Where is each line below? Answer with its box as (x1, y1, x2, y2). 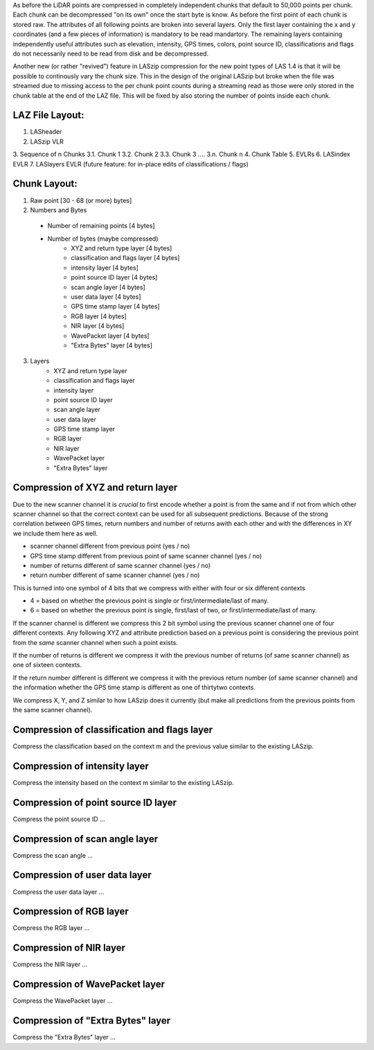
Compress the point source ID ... (12, 815, 105, 823)
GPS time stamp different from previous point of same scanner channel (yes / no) (30, 551, 262, 560)
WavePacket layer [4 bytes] (71, 332, 150, 340)
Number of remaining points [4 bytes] (47, 222, 155, 230)
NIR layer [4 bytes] (71, 322, 125, 330)
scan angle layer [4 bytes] (71, 283, 145, 291)
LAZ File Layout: (12, 110, 84, 121)
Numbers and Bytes (30, 205, 87, 214)
